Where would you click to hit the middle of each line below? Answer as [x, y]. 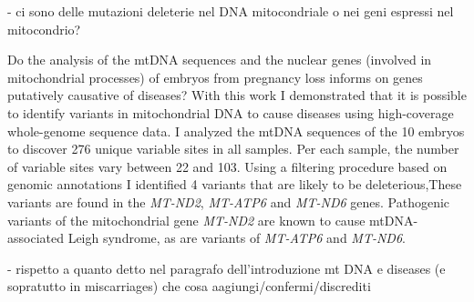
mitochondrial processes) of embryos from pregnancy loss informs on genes [215, 77]
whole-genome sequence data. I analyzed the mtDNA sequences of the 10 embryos [236, 131]
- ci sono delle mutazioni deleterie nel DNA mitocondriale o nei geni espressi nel [231, 11]
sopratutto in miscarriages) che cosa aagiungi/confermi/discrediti [189, 286]
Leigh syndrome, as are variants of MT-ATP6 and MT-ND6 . [237, 238]
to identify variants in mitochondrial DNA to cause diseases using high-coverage [231, 112]
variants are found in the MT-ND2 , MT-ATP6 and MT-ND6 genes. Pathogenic [229, 201]
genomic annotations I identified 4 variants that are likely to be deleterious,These [235, 184]
